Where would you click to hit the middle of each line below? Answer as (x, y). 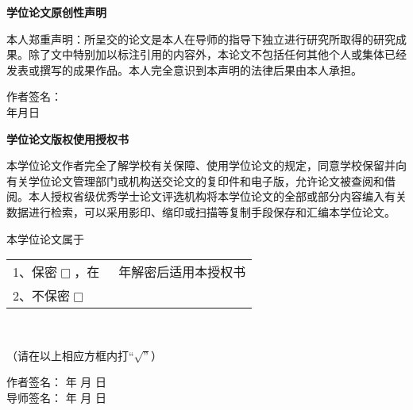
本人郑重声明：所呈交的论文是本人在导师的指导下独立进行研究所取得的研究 (201, 38)
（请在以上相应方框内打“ (70, 355)
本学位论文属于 (45, 238)
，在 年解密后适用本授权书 (160, 272)
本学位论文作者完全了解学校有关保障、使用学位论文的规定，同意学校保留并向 (206, 165)
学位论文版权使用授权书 (68, 138)
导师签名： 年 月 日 (56, 397)
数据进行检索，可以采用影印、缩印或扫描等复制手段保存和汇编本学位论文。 (201, 211)
